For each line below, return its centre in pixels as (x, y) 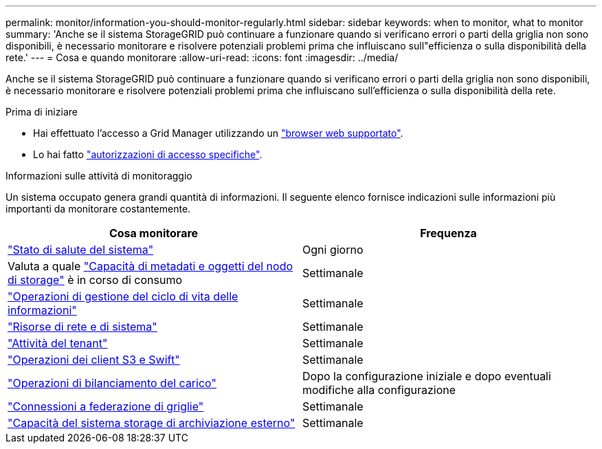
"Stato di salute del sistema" (81, 250)
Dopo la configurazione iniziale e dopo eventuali (427, 376)
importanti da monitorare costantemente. (98, 209)
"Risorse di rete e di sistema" (82, 327)
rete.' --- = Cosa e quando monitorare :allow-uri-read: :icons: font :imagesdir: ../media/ (202, 57)
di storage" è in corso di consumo (95, 280)
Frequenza (448, 233)
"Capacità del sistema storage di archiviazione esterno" (152, 423)
